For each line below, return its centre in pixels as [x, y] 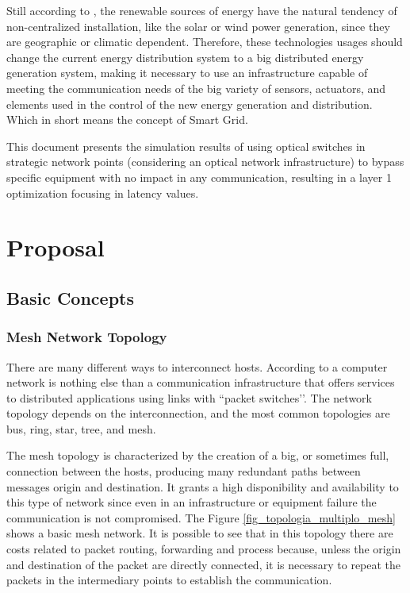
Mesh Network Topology [87, 337]
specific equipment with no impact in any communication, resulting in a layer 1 [199, 177]
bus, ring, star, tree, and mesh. [81, 428]
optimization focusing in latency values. [103, 193]
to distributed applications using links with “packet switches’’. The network [189, 397]
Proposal [56, 247]
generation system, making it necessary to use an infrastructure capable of [187, 73]
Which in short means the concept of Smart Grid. [127, 119]
